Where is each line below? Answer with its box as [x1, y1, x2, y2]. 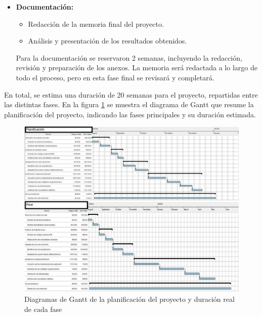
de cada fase [24, 304, 62, 314]
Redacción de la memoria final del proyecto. [28, 18, 164, 29]
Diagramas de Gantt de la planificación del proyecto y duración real [24, 294, 235, 304]
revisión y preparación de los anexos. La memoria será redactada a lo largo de [16, 62, 257, 73]
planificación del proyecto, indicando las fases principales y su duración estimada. [4, 109, 256, 119]
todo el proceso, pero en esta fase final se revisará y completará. [16, 72, 214, 82]
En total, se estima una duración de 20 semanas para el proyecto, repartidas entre [4, 89, 258, 100]
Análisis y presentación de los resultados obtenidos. [28, 35, 187, 46]
